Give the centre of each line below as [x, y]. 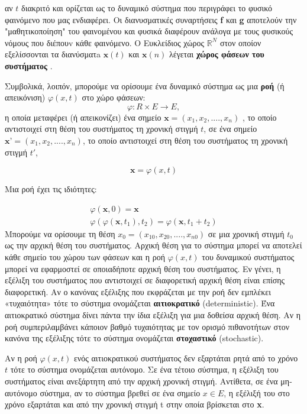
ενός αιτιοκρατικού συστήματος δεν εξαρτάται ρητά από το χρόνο [186, 358]
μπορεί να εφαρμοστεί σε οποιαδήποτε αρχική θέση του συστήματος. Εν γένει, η [143, 268]
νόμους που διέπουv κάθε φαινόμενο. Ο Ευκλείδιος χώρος [104, 42]
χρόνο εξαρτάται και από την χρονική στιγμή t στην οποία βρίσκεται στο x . [135, 404]
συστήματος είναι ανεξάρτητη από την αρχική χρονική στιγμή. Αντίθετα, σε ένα [141, 381]
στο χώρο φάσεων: [114, 97]
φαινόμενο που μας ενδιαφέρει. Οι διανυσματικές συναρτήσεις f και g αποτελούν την [151, 19]
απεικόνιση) [25, 97]
